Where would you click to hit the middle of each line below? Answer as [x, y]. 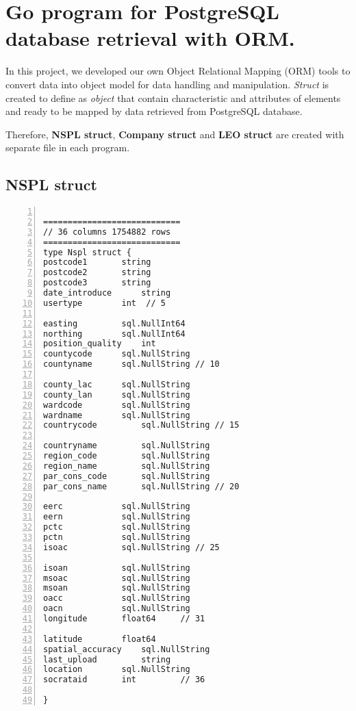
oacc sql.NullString [117, 598]
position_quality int [100, 344]
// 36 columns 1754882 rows [107, 232]
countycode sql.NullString [117, 354]
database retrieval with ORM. [150, 38]
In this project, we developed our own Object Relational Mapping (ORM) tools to [178, 71]
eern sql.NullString [117, 517]
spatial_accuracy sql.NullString [127, 649]
